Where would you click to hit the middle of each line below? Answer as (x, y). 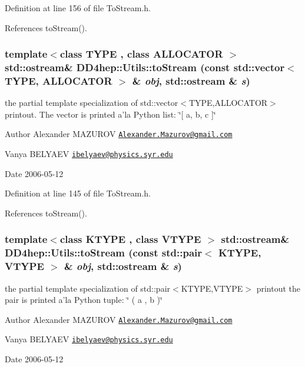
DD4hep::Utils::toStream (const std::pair (104, 253)
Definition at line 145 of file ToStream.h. (78, 193)
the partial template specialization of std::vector (92, 103)
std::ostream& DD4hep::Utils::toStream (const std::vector (145, 67)
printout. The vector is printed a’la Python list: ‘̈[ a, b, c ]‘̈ (110, 114)
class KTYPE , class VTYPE (130, 239)
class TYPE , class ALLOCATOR (141, 54)
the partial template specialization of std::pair (88, 288)
